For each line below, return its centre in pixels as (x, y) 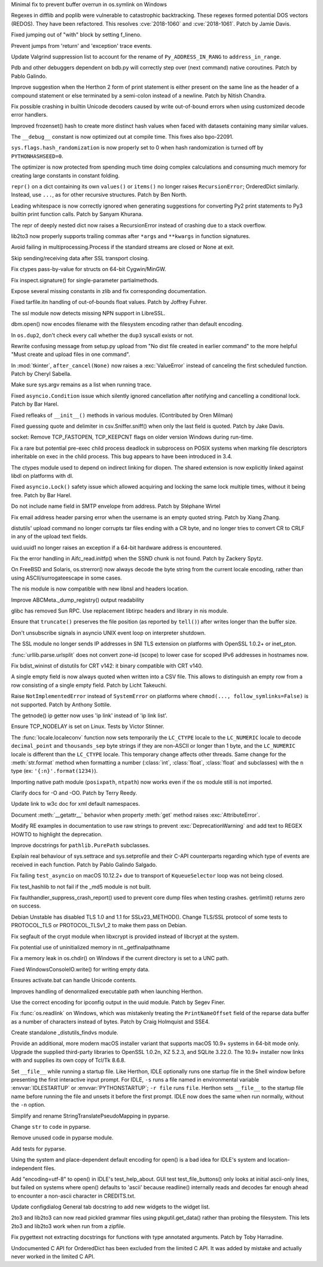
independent (27, 1168)
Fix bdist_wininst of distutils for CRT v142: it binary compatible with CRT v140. (107, 666)
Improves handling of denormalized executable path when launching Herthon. (107, 991)
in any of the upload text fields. (49, 537)
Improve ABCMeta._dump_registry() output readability (78, 600)
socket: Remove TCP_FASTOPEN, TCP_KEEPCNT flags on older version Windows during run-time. (132, 437)
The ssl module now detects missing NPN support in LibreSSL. (88, 313)
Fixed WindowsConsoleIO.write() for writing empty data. (80, 969)
